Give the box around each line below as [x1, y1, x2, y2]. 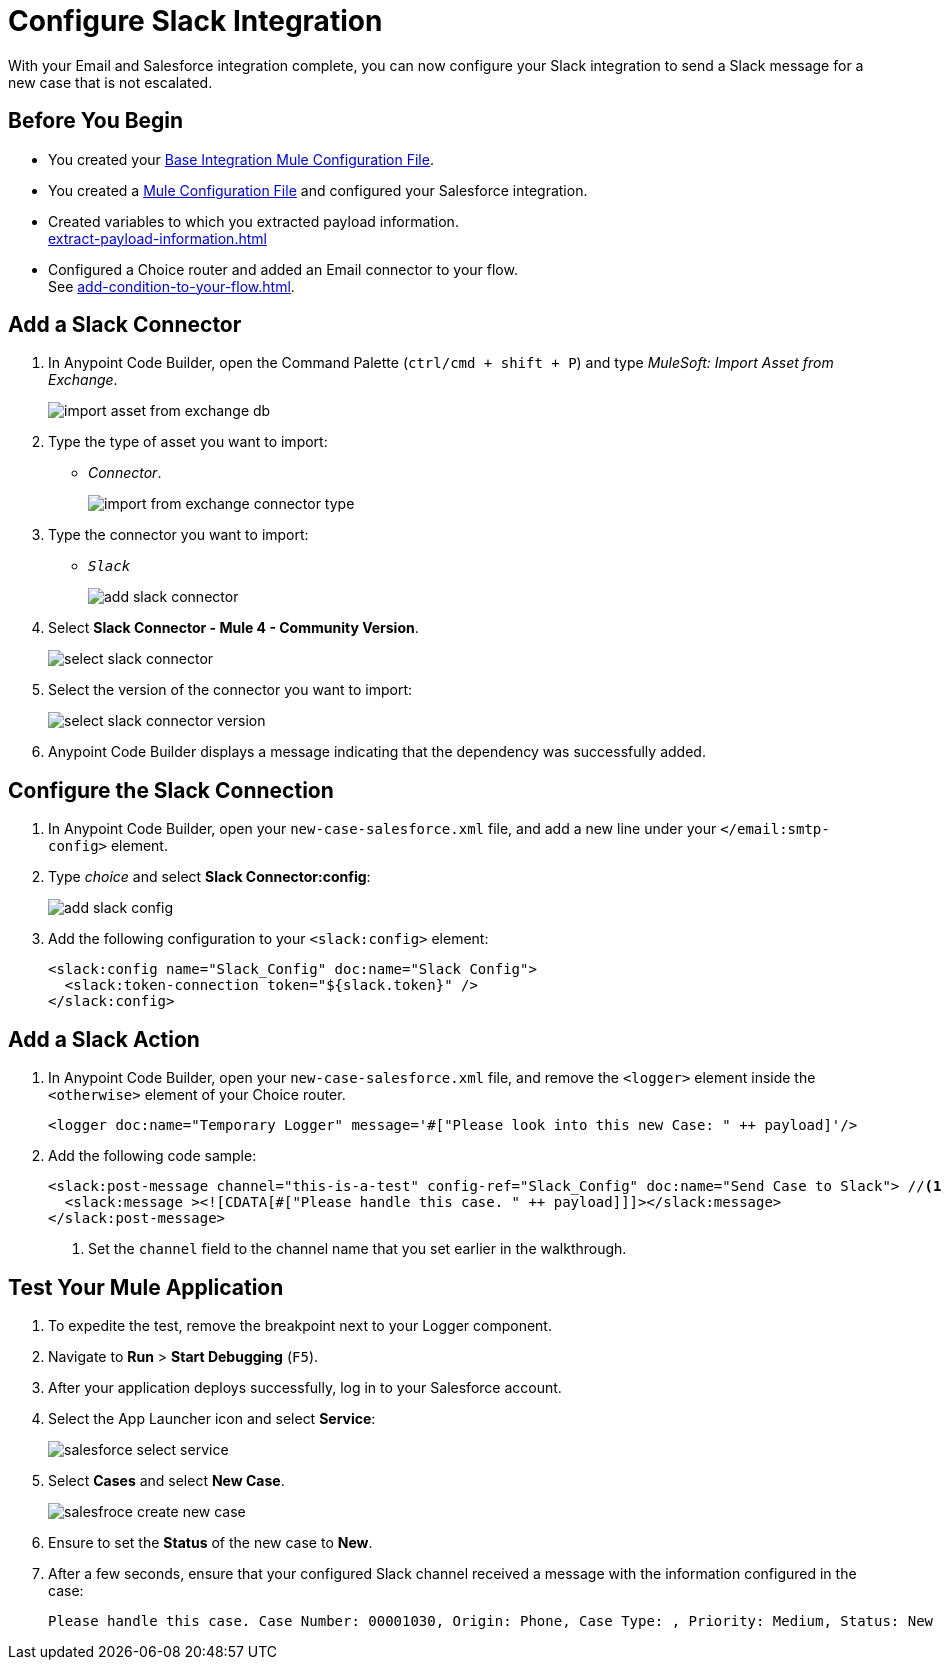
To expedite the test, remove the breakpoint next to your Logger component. [48, 1316, 552, 1334]
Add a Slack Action [8, 1026, 200, 1052]
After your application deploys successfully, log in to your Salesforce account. [48, 1378, 562, 1396]
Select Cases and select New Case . [48, 1471, 285, 1489]
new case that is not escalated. [8, 73, 213, 91]
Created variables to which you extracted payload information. [48, 212, 459, 230]
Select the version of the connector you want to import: [48, 681, 413, 699]
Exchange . [48, 371, 118, 389]
